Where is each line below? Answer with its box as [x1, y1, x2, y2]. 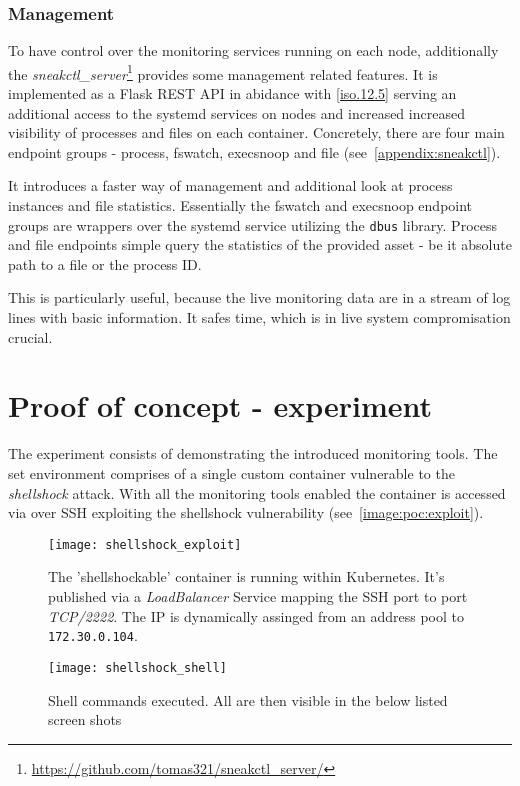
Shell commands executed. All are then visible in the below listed [48, 689, 448, 710]
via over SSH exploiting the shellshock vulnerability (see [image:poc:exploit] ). [8, 502, 484, 523]
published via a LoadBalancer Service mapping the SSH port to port [48, 586, 468, 606]
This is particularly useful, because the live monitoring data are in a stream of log [8, 287, 511, 308]
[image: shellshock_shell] [48, 660, 227, 675]
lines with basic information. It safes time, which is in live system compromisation [8, 307, 511, 328]
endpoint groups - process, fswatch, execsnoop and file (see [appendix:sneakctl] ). [8, 141, 501, 162]
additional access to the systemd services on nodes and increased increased [8, 102, 465, 123]
